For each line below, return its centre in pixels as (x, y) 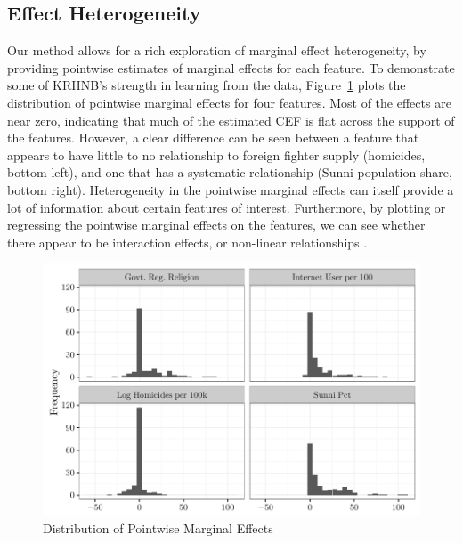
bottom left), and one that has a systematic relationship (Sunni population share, (230, 172)
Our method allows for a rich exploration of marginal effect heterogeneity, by (217, 50)
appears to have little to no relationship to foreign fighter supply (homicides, (216, 154)
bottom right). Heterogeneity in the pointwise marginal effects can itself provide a (231, 189)
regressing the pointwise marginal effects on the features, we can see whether (216, 225)
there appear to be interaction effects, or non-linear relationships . (187, 242)
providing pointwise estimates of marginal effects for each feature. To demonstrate (231, 67)
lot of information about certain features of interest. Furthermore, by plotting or (227, 207)
